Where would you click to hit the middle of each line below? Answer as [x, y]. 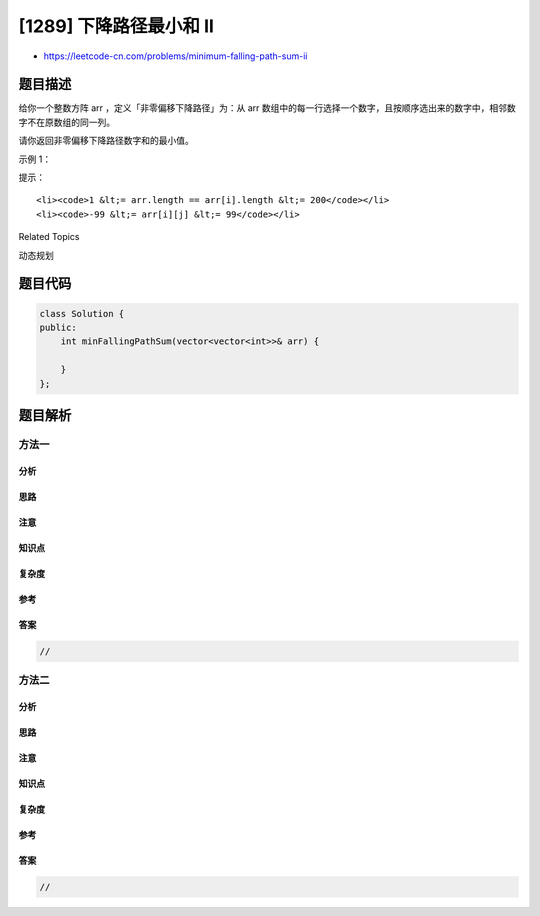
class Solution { [82, 313]
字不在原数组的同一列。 [66, 122]
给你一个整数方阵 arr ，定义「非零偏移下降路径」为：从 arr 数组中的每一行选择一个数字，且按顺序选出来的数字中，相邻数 [267, 108]
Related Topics [49, 237]
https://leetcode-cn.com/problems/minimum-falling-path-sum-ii [175, 56]
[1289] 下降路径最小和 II [116, 26]
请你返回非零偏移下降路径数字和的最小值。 [106, 141]
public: [58, 327]
